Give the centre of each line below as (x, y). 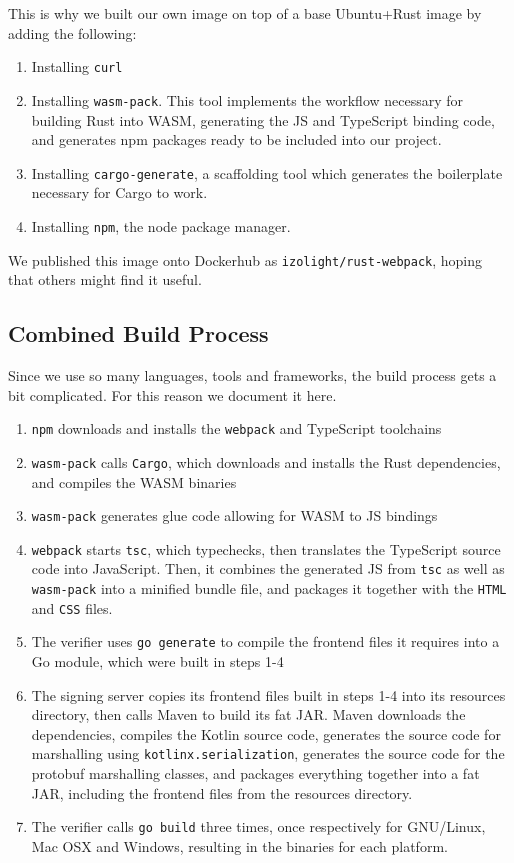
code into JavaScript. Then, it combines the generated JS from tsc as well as (268, 568)
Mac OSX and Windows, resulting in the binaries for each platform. (239, 845)
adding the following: (72, 32)
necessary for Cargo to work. (119, 192)
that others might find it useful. (105, 279)
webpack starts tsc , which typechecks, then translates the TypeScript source (266, 548)
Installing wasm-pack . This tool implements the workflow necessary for (247, 99)
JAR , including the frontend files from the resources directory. (222, 792)
